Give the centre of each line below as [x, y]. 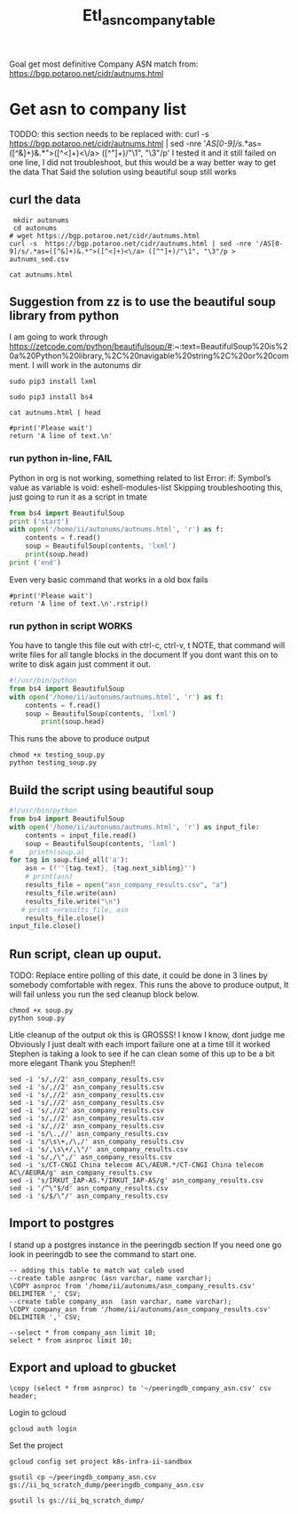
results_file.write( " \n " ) [73, 901]
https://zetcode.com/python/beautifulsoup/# [91, 347]
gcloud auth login [43, 1429]
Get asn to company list [98, 109]
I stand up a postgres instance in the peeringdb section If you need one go [145, 1245]
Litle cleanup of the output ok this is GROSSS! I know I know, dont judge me [147, 1035]
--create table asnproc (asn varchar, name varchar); [111, 1278]
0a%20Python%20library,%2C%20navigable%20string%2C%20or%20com [149, 356]
